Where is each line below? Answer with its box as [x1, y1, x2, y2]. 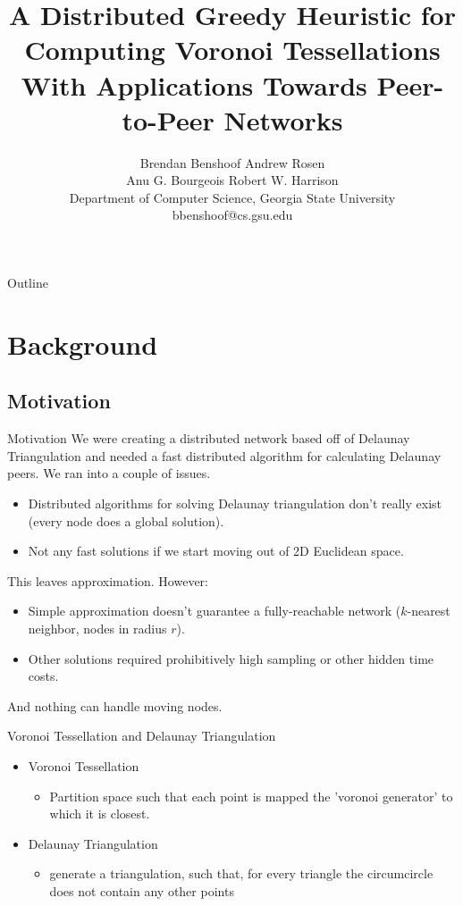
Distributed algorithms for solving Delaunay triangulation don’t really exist [28, 494, 442, 513]
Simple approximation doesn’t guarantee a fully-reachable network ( [28, 601, 401, 620]
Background [7, 325, 158, 362]
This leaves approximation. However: [7, 571, 208, 590]
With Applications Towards [21, 66, 367, 103]
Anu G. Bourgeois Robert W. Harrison [126, 171, 339, 189]
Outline [7, 273, 48, 292]
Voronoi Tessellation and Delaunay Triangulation [7, 726, 276, 745]
